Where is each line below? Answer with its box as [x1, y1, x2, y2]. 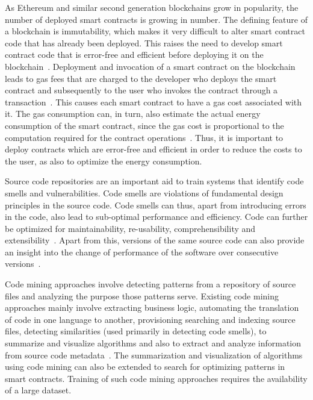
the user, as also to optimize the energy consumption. [5, 154, 202, 167]
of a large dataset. [5, 384, 72, 396]
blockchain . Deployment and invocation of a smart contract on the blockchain [5, 60, 296, 72]
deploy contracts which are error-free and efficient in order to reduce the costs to [5, 143, 302, 155]
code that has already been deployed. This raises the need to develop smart [5, 36, 283, 49]
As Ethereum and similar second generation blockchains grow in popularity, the [5, 1, 299, 13]
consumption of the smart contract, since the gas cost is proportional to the [5, 119, 284, 131]
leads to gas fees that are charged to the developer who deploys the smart [5, 72, 277, 84]
